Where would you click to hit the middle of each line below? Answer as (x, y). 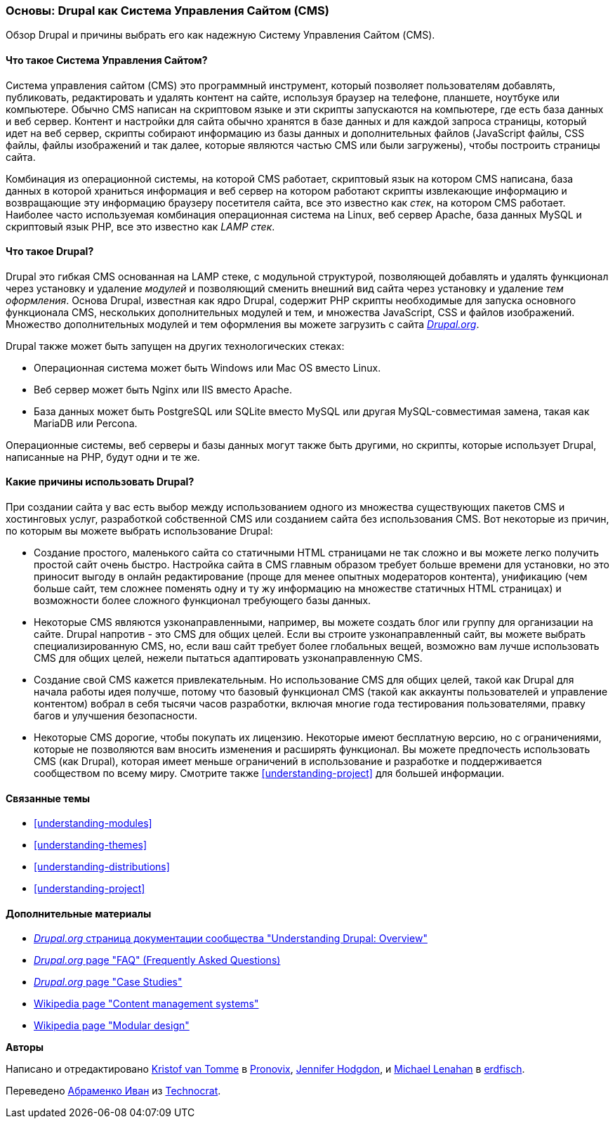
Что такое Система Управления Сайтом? (107, 60)
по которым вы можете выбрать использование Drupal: (139, 531)
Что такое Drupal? (50, 251)
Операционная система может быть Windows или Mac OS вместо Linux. (207, 367)
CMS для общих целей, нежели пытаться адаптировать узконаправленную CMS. (228, 658)
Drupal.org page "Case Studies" (108, 982)
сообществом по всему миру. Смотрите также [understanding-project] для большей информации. (269, 773)
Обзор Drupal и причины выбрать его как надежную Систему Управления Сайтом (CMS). (220, 35)
